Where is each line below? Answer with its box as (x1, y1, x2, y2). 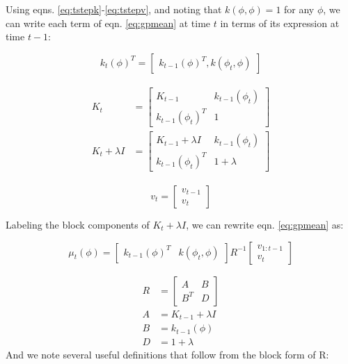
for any (284, 2, 315, 16)
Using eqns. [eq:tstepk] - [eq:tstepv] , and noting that (6, 2, 222, 16)
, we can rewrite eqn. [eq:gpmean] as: (186, 217, 344, 231)
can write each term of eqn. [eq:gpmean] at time (6, 15, 211, 30)
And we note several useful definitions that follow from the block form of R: (6, 347, 329, 362)
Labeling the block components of (6, 217, 150, 231)
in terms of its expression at (220, 15, 340, 30)
